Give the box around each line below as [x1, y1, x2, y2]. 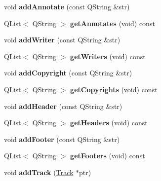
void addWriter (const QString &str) [4, 35, 121, 45]
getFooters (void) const [70, 150, 145, 161]
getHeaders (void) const [70, 117, 148, 128]
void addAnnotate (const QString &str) [4, 1, 130, 11]
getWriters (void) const [70, 51, 146, 61]
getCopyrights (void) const [70, 84, 158, 94]
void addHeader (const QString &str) [4, 101, 122, 111]
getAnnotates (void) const [70, 18, 155, 28]
